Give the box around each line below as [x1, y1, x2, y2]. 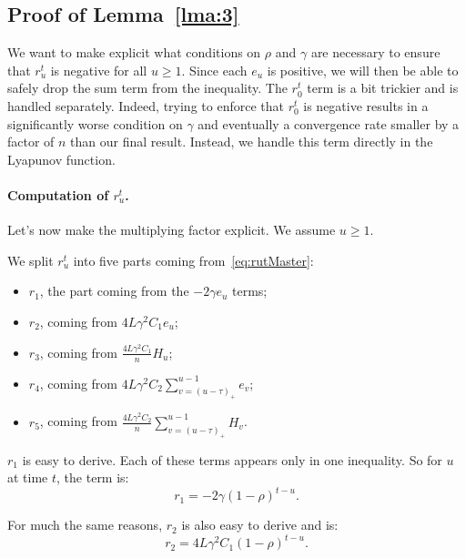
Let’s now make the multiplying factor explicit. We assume [7, 220, 336, 239]
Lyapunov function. [7, 149, 116, 168]
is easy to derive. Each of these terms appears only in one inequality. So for [22, 450, 442, 469]
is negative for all [50, 60, 147, 79]
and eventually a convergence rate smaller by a [198, 114, 460, 133]
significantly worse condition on [7, 114, 183, 133]
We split [7, 250, 54, 269]
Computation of [7, 185, 109, 204]
